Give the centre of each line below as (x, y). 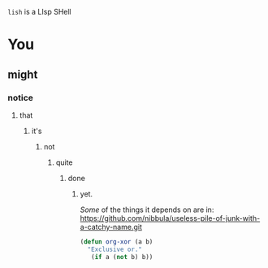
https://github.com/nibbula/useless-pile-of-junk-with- (170, 218)
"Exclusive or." (115, 249)
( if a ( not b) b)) (122, 257)
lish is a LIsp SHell (39, 12)
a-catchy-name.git (111, 227)
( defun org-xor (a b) (117, 242)
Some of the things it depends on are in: (147, 210)
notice (21, 97)
